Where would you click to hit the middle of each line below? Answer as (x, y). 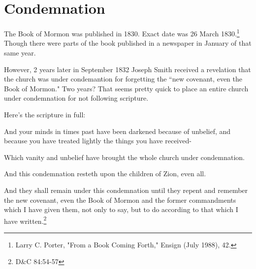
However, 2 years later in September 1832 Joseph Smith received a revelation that (128, 69)
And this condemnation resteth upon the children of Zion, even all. (105, 174)
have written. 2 (25, 220)
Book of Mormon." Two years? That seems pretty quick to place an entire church (126, 88)
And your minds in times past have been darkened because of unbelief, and (117, 131)
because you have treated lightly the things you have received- (98, 141)
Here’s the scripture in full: (45, 114)
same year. (20, 52)
